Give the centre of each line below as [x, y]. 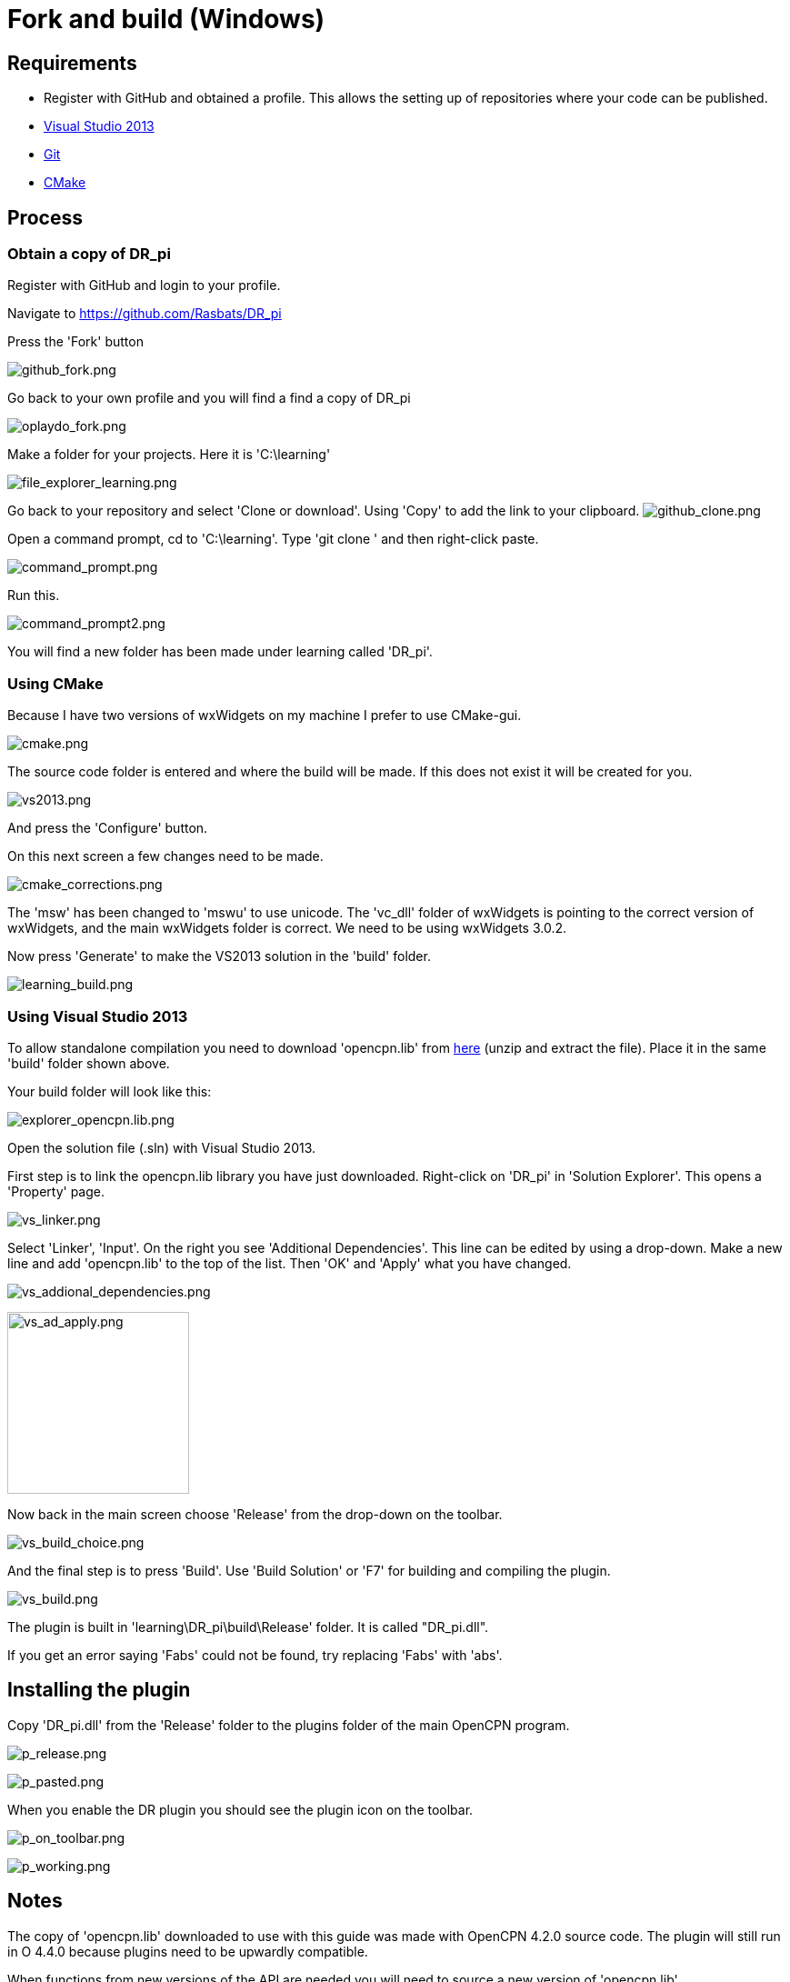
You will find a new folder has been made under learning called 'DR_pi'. [220, 652]
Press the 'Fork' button [75, 342]
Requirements [72, 63]
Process [45, 217]
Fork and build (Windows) [166, 19]
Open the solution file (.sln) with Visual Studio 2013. [162, 1147]
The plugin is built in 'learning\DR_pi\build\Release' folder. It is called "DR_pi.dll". [248, 1627]
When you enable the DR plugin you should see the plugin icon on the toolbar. [240, 1809]
